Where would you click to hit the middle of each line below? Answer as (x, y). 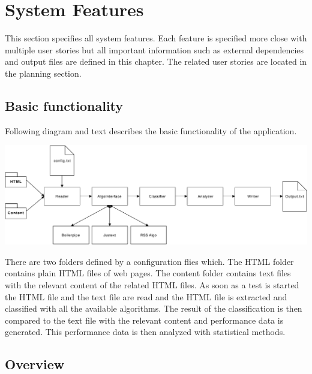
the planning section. (43, 73)
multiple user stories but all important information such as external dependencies (154, 49)
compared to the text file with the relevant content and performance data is (144, 320)
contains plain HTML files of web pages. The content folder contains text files (148, 273)
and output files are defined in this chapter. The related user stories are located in (156, 61)
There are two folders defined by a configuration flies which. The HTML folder (149, 261)
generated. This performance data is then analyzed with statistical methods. (145, 332)
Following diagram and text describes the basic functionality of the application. (151, 130)
